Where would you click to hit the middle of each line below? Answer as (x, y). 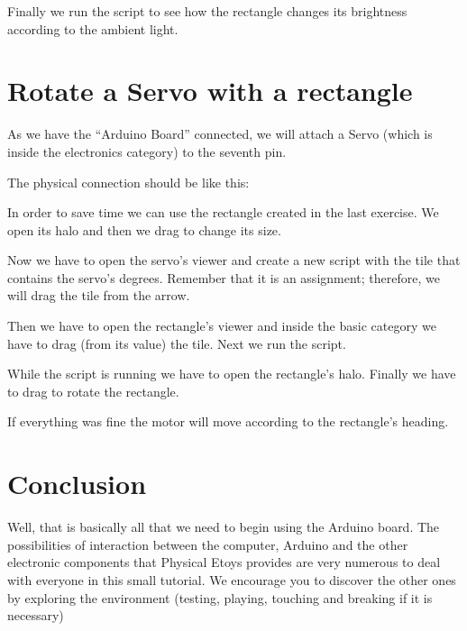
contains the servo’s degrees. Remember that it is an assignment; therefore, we (224, 277)
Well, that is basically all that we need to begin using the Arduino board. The (224, 527)
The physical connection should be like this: (128, 182)
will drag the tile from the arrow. (99, 295)
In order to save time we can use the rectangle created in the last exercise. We (223, 212)
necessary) (36, 615)
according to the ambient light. (93, 28)
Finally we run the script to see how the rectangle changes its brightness (207, 11)
